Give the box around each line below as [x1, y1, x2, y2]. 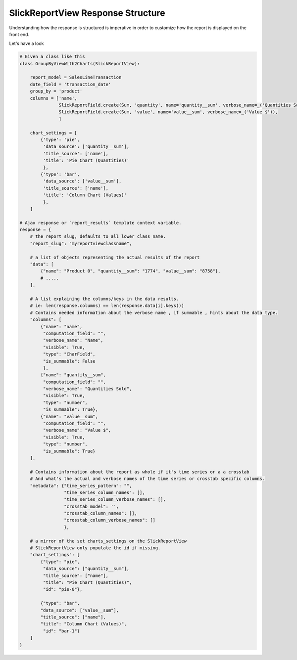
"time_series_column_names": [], [63, 489, 146, 495]
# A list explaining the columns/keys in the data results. [30, 296, 179, 302]
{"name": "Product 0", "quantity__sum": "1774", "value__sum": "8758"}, [40, 268, 221, 274]
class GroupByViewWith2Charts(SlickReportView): [19, 61, 140, 66]
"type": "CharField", [43, 352, 96, 357]
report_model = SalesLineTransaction [30, 75, 122, 80]
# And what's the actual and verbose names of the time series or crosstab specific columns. [30, 476, 265, 482]
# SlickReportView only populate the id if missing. [30, 545, 161, 551]
